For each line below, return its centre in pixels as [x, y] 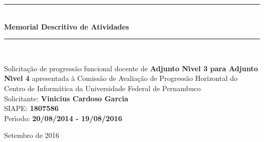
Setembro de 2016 [32, 135]
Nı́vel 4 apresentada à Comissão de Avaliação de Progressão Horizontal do [121, 78]
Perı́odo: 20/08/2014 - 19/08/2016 [63, 118]
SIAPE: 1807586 [31, 108]
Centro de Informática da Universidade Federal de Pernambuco [103, 88]
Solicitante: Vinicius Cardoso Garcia [66, 98]
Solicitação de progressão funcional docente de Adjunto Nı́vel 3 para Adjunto [131, 68]
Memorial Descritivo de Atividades [67, 26]
